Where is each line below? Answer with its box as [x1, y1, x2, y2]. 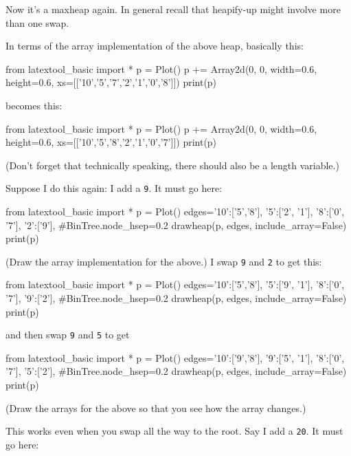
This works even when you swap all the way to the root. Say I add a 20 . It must [5, 424, 343, 438]
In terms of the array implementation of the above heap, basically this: [5, 39, 304, 53]
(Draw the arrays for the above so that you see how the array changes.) [5, 400, 306, 415]
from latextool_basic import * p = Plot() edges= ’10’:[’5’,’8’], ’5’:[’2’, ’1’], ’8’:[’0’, [5, 204, 345, 218]
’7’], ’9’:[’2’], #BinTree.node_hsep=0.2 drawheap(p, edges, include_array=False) [5, 291, 347, 305]
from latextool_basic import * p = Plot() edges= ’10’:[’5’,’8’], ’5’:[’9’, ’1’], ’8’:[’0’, [5, 277, 345, 292]
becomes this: [5, 98, 63, 112]
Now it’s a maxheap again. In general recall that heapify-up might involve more [5, 2, 341, 16]
